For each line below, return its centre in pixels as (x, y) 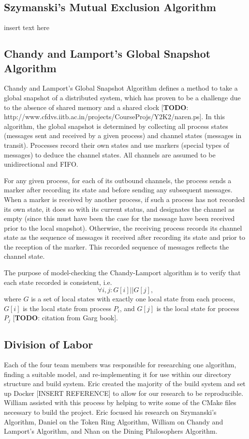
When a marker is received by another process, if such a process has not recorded (124, 199)
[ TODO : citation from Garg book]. (66, 318)
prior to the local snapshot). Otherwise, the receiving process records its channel (123, 227)
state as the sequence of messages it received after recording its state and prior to (124, 237)
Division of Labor (49, 344)
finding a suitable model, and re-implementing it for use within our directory (118, 374)
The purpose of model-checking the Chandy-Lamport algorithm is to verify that (122, 273)
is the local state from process (67, 308)
